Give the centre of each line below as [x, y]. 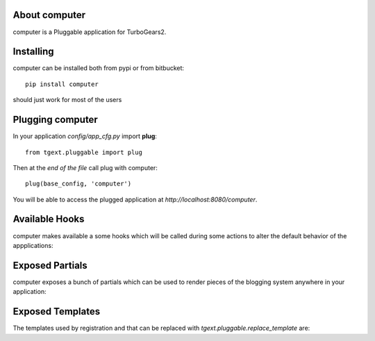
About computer [49, 15]
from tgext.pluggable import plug [84, 152]
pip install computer [62, 84]
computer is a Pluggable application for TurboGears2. [90, 32]
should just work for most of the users [67, 100]
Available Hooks [49, 219]
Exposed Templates [57, 311]
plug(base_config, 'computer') [78, 184]
